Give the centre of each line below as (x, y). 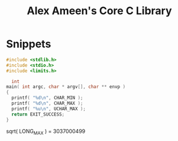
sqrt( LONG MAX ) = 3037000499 (46, 132)
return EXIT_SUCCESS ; (38, 114)
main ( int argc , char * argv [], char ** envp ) (66, 87)
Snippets (29, 44)
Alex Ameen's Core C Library (99, 11)
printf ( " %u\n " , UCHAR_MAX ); (48, 109)
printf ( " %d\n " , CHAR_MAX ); (47, 104)
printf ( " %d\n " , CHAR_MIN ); (47, 98)
